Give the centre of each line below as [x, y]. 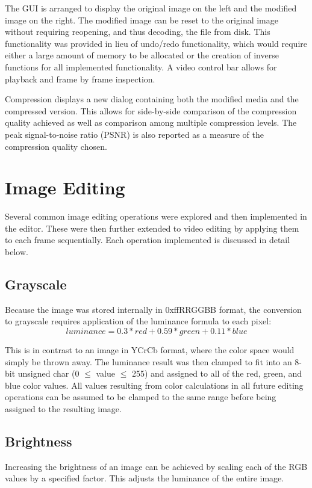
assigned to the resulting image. [63, 408]
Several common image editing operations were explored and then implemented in [156, 216]
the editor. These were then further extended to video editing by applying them [152, 228]
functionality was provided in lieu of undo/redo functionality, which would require [156, 43]
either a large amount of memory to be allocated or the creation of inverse [142, 55]
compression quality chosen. [56, 146]
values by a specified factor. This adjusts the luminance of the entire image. [145, 478]
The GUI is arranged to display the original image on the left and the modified [151, 8]
